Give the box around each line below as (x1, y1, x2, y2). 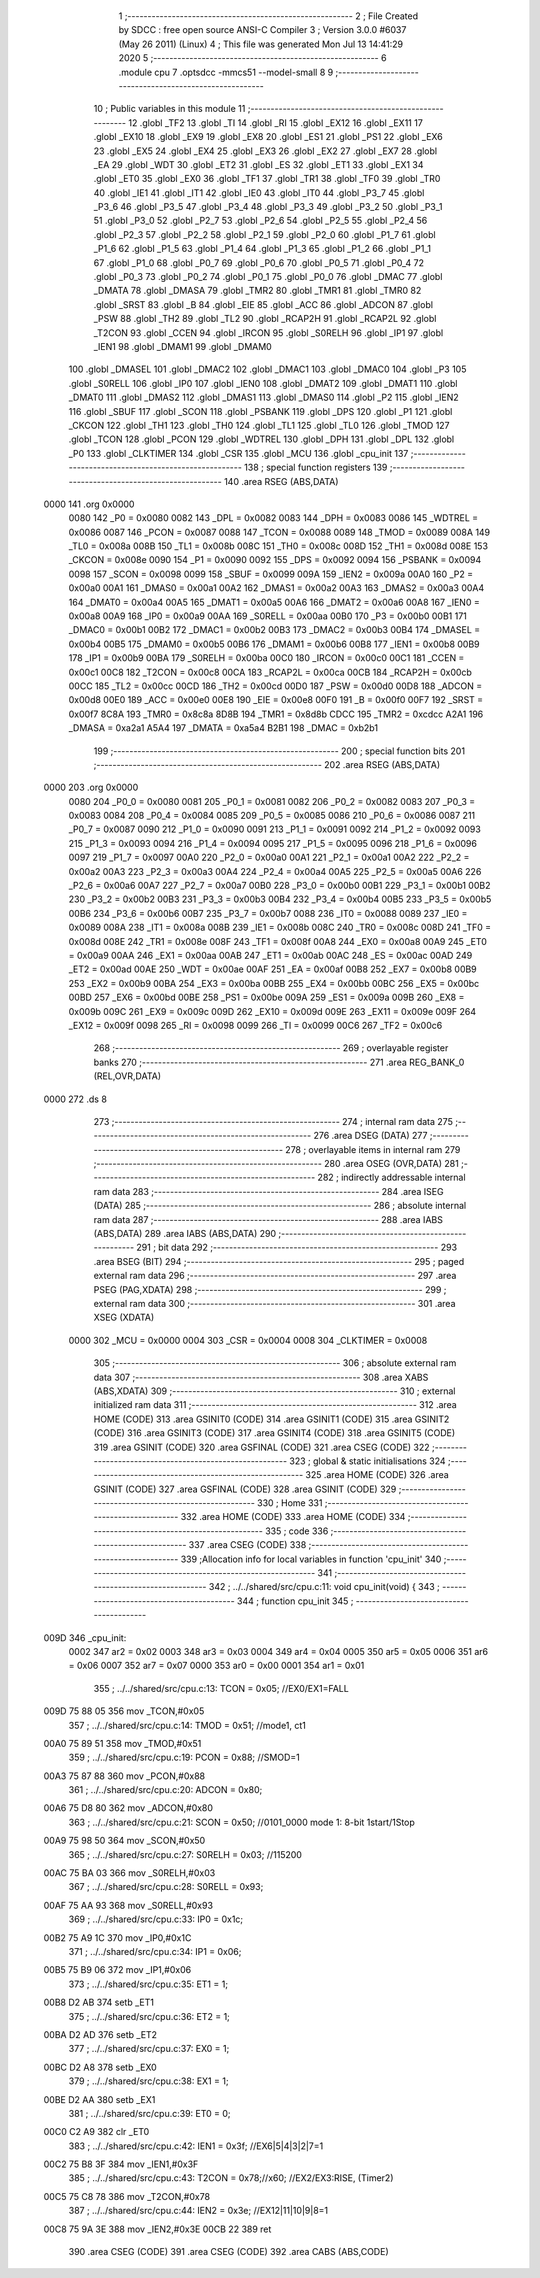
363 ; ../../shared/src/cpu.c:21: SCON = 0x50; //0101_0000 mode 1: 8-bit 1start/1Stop (68, 1816, 415, 1828)
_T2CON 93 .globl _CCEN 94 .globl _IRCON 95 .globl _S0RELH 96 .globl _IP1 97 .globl (93, 326, 444, 339)
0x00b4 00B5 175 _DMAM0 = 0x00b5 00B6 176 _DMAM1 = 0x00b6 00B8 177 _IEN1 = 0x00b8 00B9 (68, 638, 480, 650)
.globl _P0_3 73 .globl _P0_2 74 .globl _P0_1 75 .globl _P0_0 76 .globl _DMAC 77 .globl (93, 271, 443, 283)
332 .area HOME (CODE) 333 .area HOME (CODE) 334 (180, 1511, 406, 1523)
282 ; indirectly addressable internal (317, 1171, 466, 1184)
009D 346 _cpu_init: (43, 1631, 127, 1644)
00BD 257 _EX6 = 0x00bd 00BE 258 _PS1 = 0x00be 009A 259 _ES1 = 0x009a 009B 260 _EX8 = (68, 991, 465, 1004)
